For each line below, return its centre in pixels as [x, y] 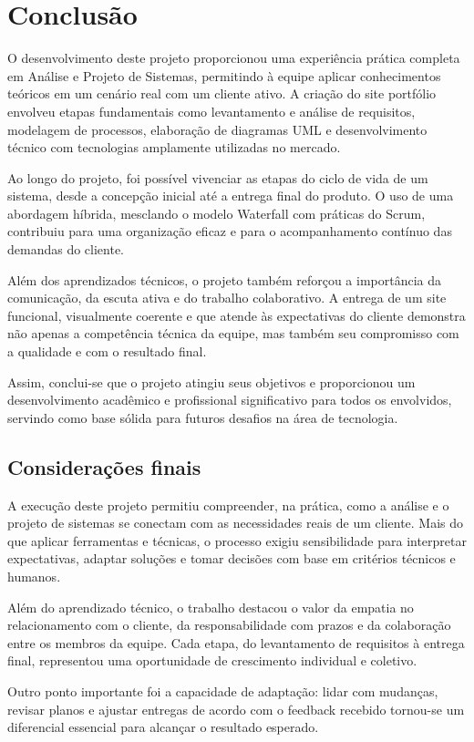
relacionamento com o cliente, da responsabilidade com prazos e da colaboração [229, 625]
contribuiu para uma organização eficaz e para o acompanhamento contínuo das [230, 231]
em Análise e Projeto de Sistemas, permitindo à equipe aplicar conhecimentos [224, 75]
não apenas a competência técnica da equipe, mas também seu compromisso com [233, 333]
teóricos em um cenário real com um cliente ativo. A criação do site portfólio [222, 93]
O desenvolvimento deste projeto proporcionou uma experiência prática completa [234, 58]
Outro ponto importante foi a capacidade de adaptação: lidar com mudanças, [223, 690]
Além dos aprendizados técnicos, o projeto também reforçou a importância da [225, 279]
